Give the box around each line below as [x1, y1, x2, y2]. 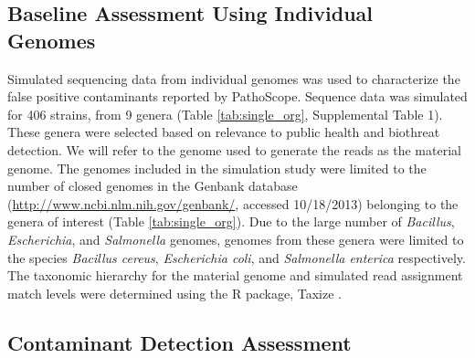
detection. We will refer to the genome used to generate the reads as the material [7, 140, 461, 159]
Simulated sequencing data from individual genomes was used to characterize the [7, 68, 460, 88]
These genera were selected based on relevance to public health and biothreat [7, 122, 440, 142]
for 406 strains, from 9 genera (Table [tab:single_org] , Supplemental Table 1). [7, 104, 443, 123]
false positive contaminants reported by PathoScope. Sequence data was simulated [7, 87, 468, 106]
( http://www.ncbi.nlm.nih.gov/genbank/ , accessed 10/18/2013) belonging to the [7, 194, 459, 213]
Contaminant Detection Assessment [7, 328, 352, 356]
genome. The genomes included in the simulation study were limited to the [7, 158, 427, 177]
